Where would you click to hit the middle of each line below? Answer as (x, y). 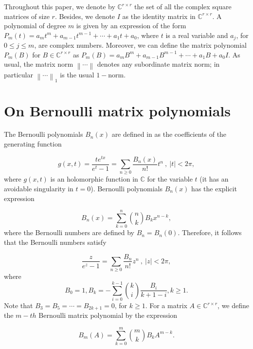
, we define (234, 305)
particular (18, 75)
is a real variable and (197, 35)
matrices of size (27, 16)
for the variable (170, 179)
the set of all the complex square (183, 6)
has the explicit (214, 188)
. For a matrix (166, 305)
